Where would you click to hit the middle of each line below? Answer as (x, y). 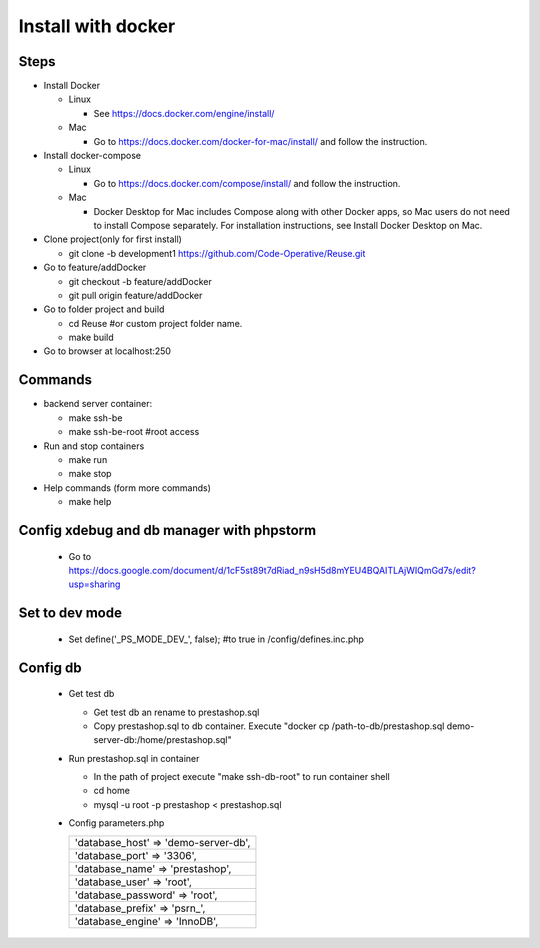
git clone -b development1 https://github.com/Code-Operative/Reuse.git (217, 253)
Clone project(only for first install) (112, 239)
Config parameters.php (116, 823)
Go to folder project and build (104, 309)
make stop (90, 474)
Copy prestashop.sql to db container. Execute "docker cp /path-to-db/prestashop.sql (269, 726)
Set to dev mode (70, 613)
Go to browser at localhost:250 (107, 351)
